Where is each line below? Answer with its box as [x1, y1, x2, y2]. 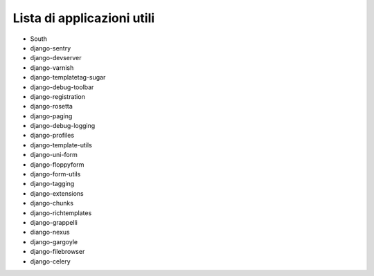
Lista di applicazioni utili [12, 10, 155, 26]
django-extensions [30, 189, 84, 197]
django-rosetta [30, 102, 73, 111]
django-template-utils [30, 140, 93, 149]
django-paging [30, 111, 73, 120]
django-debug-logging [30, 122, 96, 130]
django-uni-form [30, 151, 78, 159]
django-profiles [30, 131, 75, 140]
